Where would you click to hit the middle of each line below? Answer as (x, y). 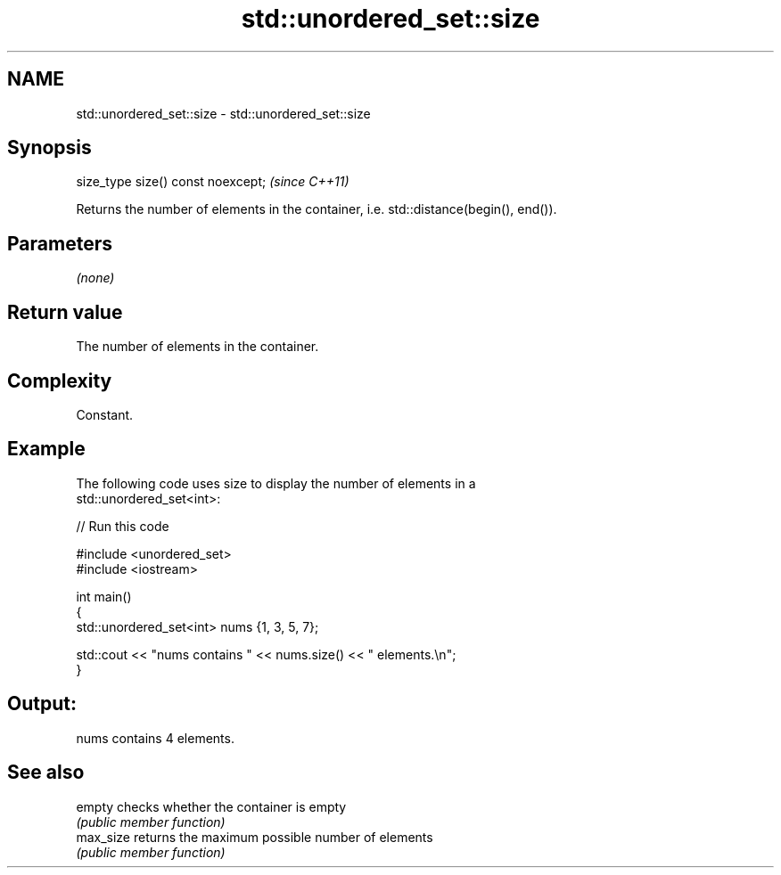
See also (46, 773)
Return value (65, 312)
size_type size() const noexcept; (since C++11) (213, 182)
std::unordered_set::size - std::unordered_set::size (223, 113)
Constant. (105, 414)
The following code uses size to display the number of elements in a (276, 483)
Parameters (60, 243)
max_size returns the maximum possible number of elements (255, 837)
